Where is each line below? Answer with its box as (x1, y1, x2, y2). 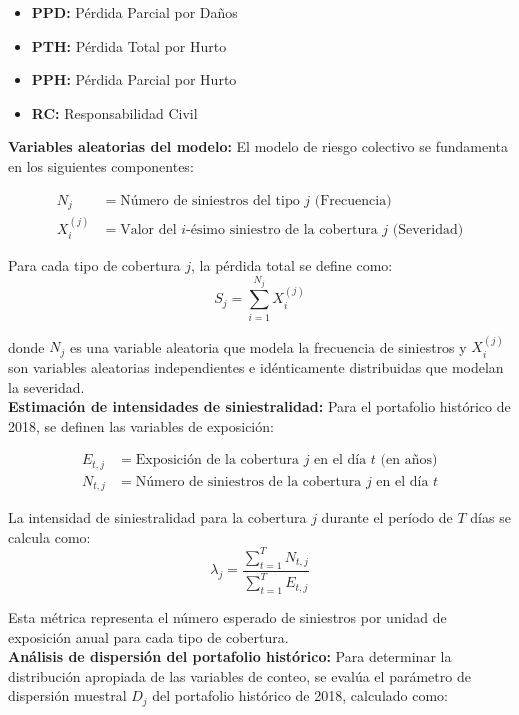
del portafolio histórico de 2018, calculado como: (152, 685, 449, 706)
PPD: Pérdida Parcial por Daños (31, 2, 238, 22)
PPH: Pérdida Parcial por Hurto (31, 69, 237, 90)
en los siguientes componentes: (8, 155, 194, 176)
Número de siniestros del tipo (120, 193, 300, 208)
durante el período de (321, 507, 453, 528)
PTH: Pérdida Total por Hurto (31, 35, 227, 56)
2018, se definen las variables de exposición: (8, 415, 274, 436)
